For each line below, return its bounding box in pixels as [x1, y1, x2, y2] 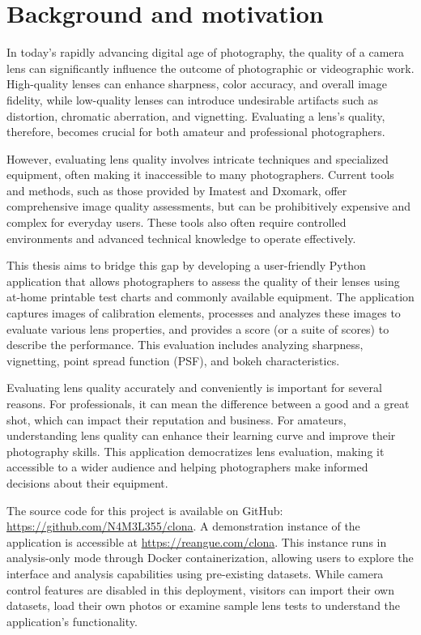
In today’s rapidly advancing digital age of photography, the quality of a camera [6, 44, 405, 61]
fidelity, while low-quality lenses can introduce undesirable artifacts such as [6, 91, 379, 108]
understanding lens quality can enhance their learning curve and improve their [6, 427, 396, 444]
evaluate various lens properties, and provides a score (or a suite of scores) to [6, 320, 389, 337]
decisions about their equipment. [6, 474, 168, 491]
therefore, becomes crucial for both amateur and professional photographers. [6, 123, 385, 140]
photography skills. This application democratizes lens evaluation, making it [6, 442, 385, 459]
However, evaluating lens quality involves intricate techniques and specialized [6, 150, 389, 167]
